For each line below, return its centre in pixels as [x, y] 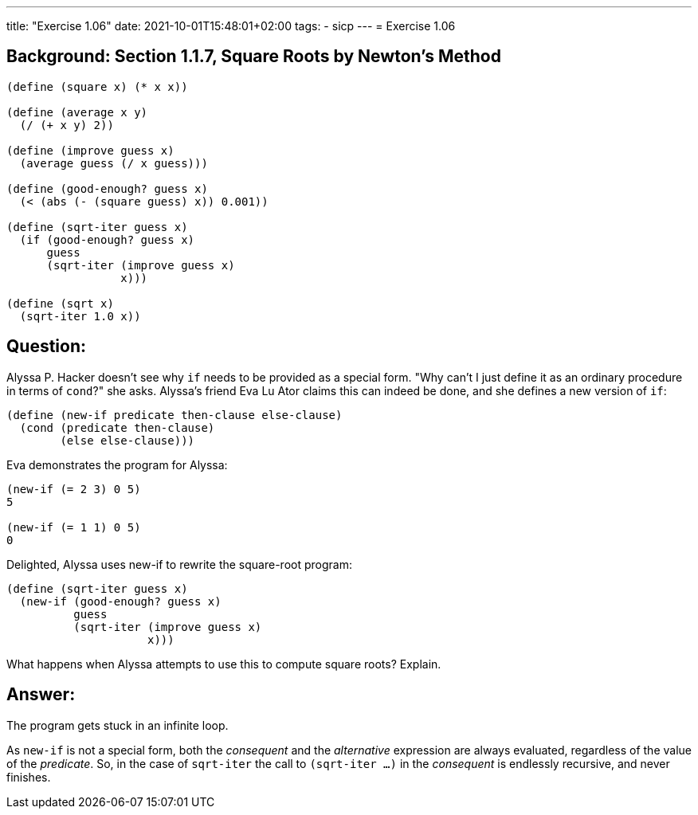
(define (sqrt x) [60, 303]
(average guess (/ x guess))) [114, 163]
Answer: [41, 695]
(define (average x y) [77, 112]
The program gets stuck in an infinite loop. [118, 725]
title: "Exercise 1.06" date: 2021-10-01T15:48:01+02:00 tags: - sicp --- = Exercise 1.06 [231, 26]
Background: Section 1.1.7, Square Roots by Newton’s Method [254, 57]
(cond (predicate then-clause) [117, 427]
